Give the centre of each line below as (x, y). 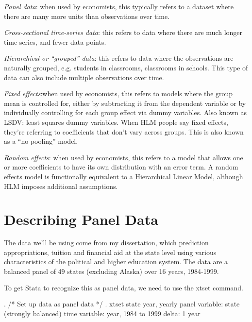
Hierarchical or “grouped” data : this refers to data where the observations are (119, 58)
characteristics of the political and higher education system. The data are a (116, 262)
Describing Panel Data (81, 219)
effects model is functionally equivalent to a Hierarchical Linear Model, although (124, 176)
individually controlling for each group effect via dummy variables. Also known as (126, 112)
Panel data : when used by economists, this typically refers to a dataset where (119, 6)
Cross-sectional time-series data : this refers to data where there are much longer (123, 32)
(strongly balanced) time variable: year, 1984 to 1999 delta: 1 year (102, 313)
